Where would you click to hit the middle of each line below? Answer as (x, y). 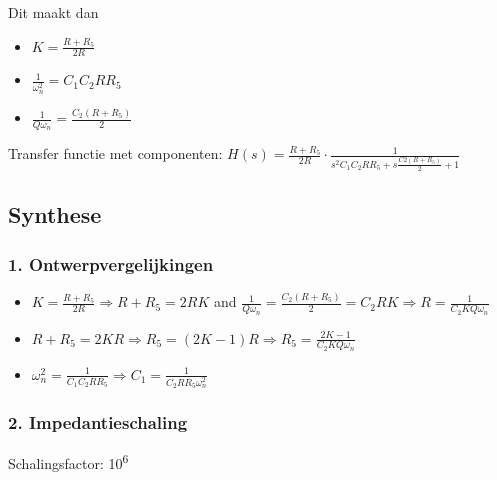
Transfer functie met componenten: (115, 153)
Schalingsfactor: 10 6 (68, 461)
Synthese (55, 214)
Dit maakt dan (53, 12)
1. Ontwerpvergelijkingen (111, 263)
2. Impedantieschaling (98, 421)
